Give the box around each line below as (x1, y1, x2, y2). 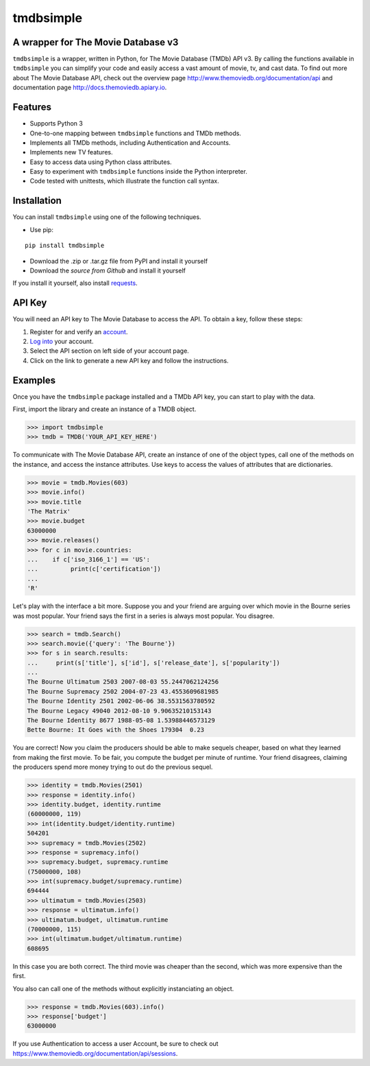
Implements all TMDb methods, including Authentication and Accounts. (29, 138, 231, 147)
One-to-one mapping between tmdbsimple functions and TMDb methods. (29, 129, 241, 137)
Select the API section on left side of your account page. (29, 347, 190, 355)
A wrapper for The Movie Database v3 (12, 36, 179, 48)
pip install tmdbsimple (25, 242, 105, 250)
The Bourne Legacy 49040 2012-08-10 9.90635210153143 (27, 707, 212, 715)
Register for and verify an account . (29, 327, 128, 336)
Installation (12, 195, 62, 207)
